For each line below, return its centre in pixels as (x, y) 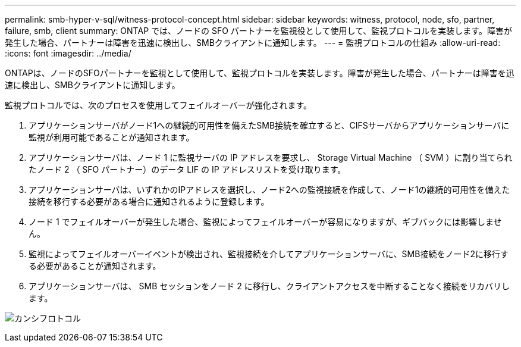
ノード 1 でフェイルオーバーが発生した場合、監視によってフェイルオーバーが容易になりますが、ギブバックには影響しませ (265, 222)
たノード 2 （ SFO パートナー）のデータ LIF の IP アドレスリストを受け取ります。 (187, 169)
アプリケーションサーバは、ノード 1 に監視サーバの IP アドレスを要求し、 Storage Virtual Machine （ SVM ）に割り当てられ (271, 157)
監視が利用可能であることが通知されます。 (112, 137)
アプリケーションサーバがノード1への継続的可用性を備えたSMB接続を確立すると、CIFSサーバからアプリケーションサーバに (269, 125)
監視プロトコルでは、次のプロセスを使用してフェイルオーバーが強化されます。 (159, 105)
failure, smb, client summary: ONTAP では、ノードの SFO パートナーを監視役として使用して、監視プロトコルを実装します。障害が (258, 31)
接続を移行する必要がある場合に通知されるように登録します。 (149, 201)
